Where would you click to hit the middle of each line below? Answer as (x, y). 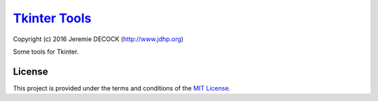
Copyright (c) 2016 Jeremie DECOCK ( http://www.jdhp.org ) (98, 39)
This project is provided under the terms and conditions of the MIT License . (122, 88)
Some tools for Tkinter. (46, 52)
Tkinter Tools (52, 18)
